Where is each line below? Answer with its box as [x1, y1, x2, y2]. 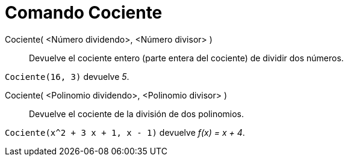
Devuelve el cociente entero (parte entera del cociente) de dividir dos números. [29, 52, 344, 63]
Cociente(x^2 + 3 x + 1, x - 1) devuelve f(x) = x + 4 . [5, 127, 245, 138]
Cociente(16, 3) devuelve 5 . [5, 71, 129, 82]
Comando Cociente [5, 2, 163, 23]
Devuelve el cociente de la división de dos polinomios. [29, 108, 244, 119]
